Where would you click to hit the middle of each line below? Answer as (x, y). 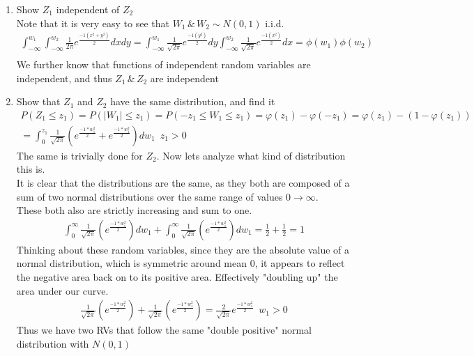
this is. (31, 169)
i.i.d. (275, 23)
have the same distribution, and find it (193, 101)
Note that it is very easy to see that (93, 23)
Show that (38, 101)
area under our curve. (62, 290)
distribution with (53, 343)
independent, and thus (64, 78)
